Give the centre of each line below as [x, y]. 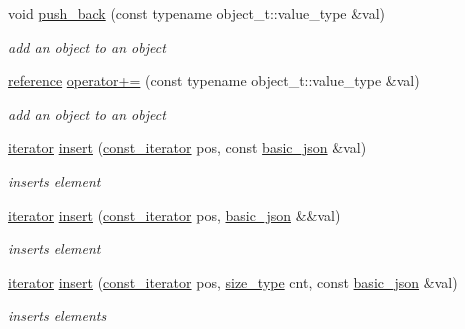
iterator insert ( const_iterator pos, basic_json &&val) [174, 214]
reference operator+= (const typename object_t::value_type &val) [214, 80]
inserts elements [57, 315]
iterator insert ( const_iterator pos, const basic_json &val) [187, 147]
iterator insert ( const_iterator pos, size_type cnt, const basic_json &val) [233, 281]
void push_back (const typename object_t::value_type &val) [197, 13]
